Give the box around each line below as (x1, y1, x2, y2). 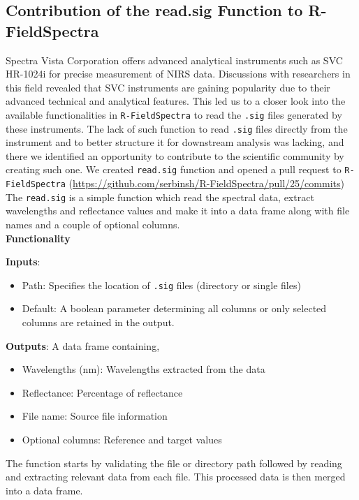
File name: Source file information (22, 409, 168, 423)
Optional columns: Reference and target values (22, 432, 222, 447)
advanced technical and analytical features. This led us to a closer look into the (6, 94, 346, 108)
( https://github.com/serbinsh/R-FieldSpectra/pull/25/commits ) (68, 176, 344, 191)
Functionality (6, 230, 71, 245)
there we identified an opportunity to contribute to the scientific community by (6, 148, 344, 163)
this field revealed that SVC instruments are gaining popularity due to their (6, 80, 330, 94)
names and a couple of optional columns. (6, 217, 180, 232)
